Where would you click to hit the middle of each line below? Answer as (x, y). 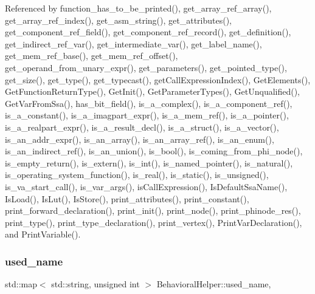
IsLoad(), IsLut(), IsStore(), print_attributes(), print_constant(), (127, 198)
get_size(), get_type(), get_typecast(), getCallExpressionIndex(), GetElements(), (158, 79)
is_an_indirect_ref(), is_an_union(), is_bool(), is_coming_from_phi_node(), (154, 151)
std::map (21, 284)
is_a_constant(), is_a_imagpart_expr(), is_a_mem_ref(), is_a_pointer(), (147, 115)
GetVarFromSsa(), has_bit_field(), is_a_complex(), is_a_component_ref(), (149, 103)
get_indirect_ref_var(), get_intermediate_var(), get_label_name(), (133, 43)
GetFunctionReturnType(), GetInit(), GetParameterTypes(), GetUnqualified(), (153, 91)
